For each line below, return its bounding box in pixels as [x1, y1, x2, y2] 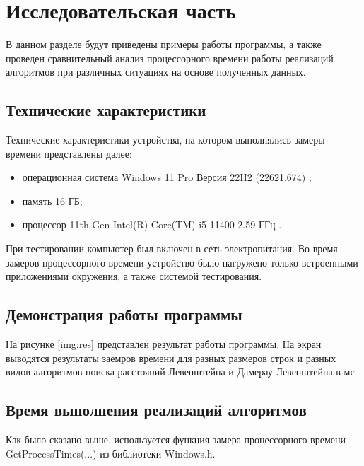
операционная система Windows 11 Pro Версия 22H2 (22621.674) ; [22, 170, 312, 185]
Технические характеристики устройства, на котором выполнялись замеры [6, 132, 325, 147]
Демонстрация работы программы [6, 303, 242, 325]
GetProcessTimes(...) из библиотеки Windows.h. [6, 445, 216, 460]
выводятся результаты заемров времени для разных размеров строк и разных [6, 350, 336, 365]
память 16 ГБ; [22, 193, 83, 208]
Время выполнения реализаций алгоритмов [6, 399, 307, 421]
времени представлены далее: [6, 146, 132, 161]
